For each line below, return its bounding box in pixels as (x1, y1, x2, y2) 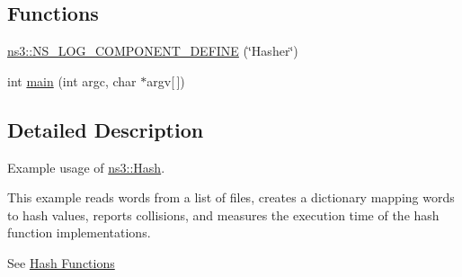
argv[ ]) (147, 71, 185, 90)
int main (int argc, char (7, 71, 137, 90)
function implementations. (7, 223, 151, 242)
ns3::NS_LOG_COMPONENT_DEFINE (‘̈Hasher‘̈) (7, 41, 298, 60)
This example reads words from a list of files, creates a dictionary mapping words (7, 188, 455, 207)
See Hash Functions (7, 253, 115, 272)
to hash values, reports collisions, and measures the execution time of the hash (7, 205, 440, 224)
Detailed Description (7, 115, 204, 143)
